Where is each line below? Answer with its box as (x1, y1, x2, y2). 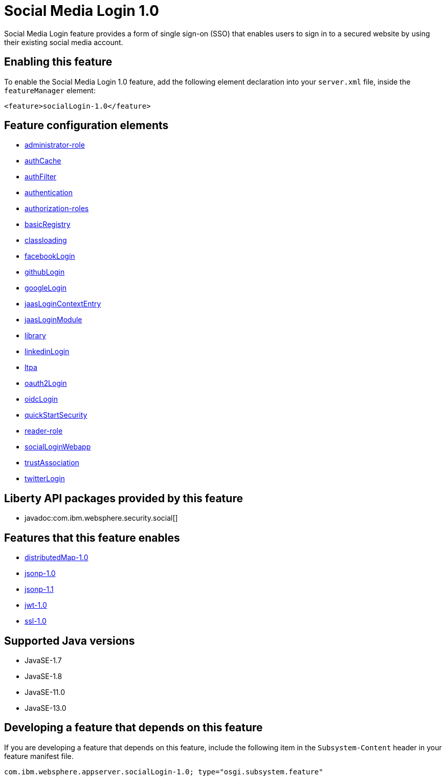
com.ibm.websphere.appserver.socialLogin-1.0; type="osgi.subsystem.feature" (4, 767, 323, 776)
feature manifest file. (4, 751, 74, 761)
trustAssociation (25, 458, 79, 467)
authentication (25, 188, 73, 197)
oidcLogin (25, 395, 58, 404)
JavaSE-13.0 (25, 703, 66, 712)
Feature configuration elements (4, 119, 169, 132)
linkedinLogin (25, 347, 70, 356)
